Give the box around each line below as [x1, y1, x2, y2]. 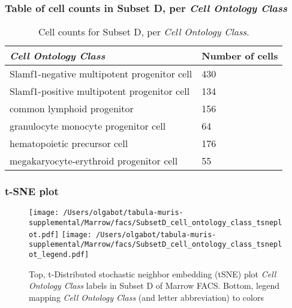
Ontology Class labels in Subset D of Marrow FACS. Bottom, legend [29, 279, 280, 292]
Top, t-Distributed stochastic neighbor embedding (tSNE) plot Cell [29, 267, 276, 280]
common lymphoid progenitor [10, 101, 134, 116]
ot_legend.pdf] [29, 250, 89, 259]
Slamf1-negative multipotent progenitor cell [10, 67, 192, 81]
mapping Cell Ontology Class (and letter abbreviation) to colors [29, 291, 264, 303]
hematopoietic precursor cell [10, 136, 128, 151]
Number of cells [201, 49, 278, 63]
